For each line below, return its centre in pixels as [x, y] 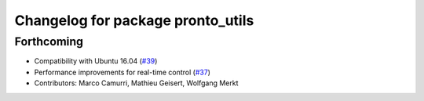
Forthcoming [49, 41]
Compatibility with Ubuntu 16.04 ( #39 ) [96, 61]
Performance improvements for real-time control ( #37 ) [122, 72]
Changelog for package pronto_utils [134, 20]
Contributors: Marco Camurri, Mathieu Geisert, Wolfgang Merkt [136, 83]
